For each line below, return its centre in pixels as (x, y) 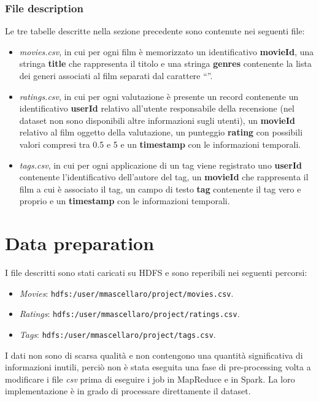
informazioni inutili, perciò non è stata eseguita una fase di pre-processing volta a (158, 367)
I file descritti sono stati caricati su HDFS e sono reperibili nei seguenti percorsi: (156, 273)
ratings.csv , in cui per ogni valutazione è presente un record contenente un (159, 96)
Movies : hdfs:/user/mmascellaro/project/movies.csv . (126, 293)
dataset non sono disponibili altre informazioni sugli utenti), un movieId (157, 120)
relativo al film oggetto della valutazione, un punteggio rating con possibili (161, 132)
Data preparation (80, 243)
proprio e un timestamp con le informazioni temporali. (125, 201)
